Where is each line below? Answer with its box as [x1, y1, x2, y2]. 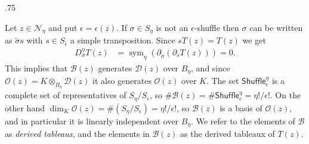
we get [242, 34, 266, 46]
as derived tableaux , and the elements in [5, 127, 150, 140]
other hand [5, 101, 45, 114]
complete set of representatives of [5, 89, 126, 101]
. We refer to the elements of [191, 114, 295, 127]
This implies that [5, 61, 68, 74]
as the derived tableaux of [180, 127, 275, 140]
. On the [270, 89, 301, 101]
